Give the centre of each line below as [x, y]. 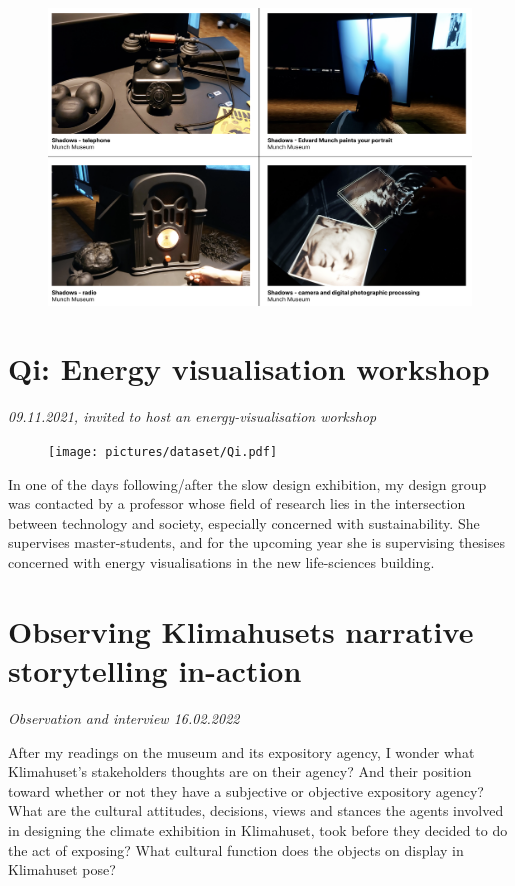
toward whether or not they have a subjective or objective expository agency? [246, 790]
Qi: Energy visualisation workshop [249, 368]
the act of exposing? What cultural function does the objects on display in [236, 849]
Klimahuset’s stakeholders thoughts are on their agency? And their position [240, 771]
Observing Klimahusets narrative [241, 630]
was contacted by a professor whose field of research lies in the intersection [237, 503]
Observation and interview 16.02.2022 [124, 717]
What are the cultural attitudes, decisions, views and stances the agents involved [256, 810]
